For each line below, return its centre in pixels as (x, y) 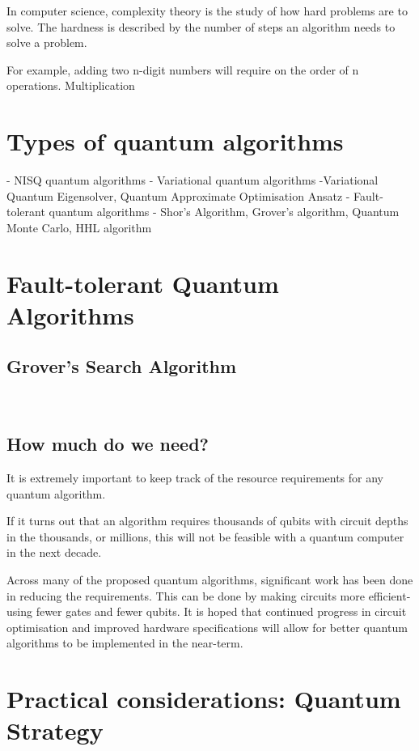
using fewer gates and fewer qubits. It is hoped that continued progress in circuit (207, 611)
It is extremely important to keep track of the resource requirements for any (195, 478)
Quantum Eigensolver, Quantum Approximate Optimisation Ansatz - (178, 195)
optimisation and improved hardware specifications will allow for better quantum (207, 627)
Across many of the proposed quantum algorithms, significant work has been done (210, 579)
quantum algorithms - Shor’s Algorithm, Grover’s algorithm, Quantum (224, 212)
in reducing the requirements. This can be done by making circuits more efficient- (209, 595)
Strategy (55, 730)
